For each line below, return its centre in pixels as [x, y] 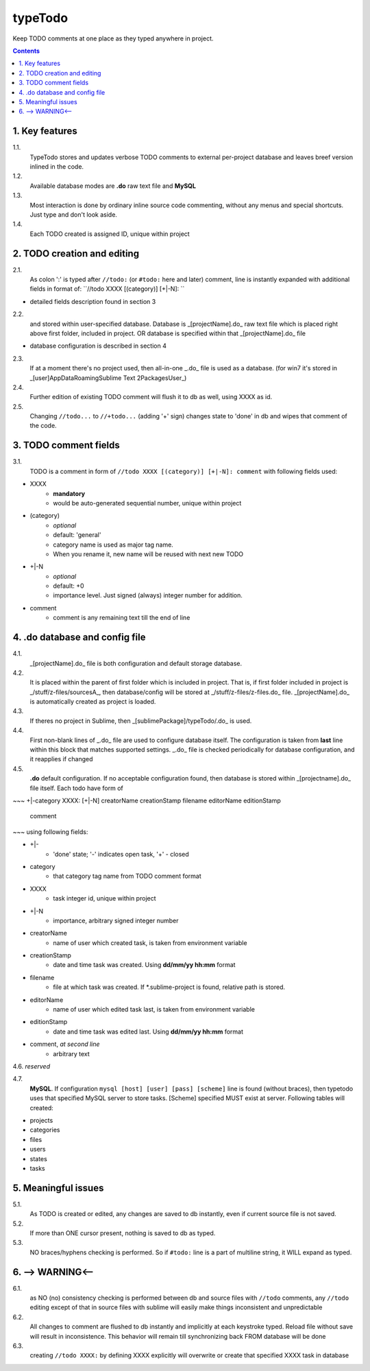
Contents [26, 51]
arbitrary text [72, 1053]
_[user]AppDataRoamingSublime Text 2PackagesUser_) [108, 378]
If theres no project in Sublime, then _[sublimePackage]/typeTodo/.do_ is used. [141, 721]
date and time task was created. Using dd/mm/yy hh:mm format [144, 965]
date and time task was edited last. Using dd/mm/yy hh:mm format [148, 1032]
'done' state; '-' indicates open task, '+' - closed [121, 854]
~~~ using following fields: [50, 832]
